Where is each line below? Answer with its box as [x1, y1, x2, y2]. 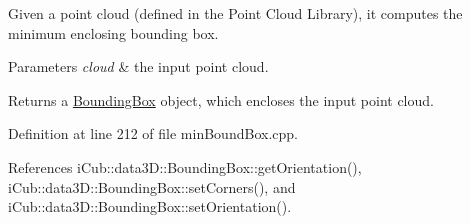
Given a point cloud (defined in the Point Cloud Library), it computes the [8, 3, 463, 23]
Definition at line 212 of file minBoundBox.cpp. [8, 123, 298, 144]
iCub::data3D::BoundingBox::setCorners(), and [8, 176, 296, 197]
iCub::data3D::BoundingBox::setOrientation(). [8, 196, 292, 217]
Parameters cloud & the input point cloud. [8, 56, 269, 77]
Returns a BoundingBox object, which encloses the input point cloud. [8, 89, 434, 110]
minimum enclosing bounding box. [8, 22, 219, 43]
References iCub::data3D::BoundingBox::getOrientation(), [8, 156, 362, 177]
